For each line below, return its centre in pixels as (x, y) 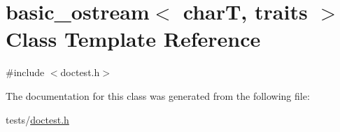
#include (25, 72)
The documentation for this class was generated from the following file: (158, 95)
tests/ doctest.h (37, 119)
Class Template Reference (133, 39)
